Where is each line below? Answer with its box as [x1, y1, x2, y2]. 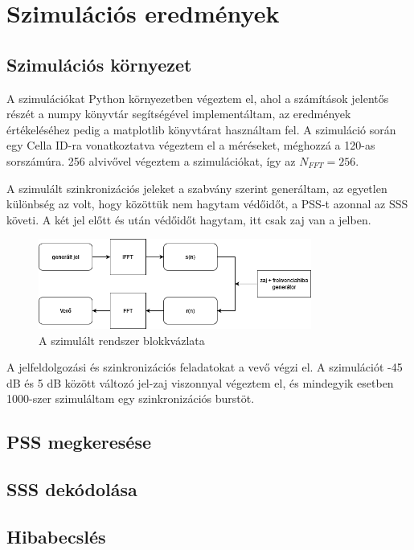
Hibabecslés [6, 523, 106, 548]
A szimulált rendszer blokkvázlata [39, 331, 205, 348]
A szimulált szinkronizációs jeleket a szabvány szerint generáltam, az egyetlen [6, 179, 387, 196]
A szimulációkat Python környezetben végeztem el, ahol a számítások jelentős [6, 89, 389, 106]
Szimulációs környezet [6, 51, 192, 76]
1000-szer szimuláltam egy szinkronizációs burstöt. [6, 390, 255, 407]
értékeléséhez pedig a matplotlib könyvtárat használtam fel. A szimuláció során [6, 121, 396, 137]
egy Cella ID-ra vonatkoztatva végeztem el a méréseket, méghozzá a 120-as [6, 137, 375, 154]
